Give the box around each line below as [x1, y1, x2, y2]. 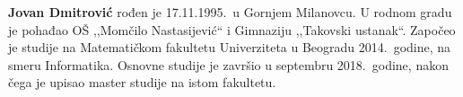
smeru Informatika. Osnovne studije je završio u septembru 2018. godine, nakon [8, 55, 449, 74]
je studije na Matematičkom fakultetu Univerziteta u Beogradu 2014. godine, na [8, 38, 451, 57]
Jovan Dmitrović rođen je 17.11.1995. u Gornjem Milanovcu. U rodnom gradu [8, 3, 452, 21]
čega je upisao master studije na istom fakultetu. [8, 73, 276, 92]
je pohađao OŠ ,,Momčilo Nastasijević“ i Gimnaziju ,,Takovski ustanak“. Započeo [8, 20, 456, 39]
